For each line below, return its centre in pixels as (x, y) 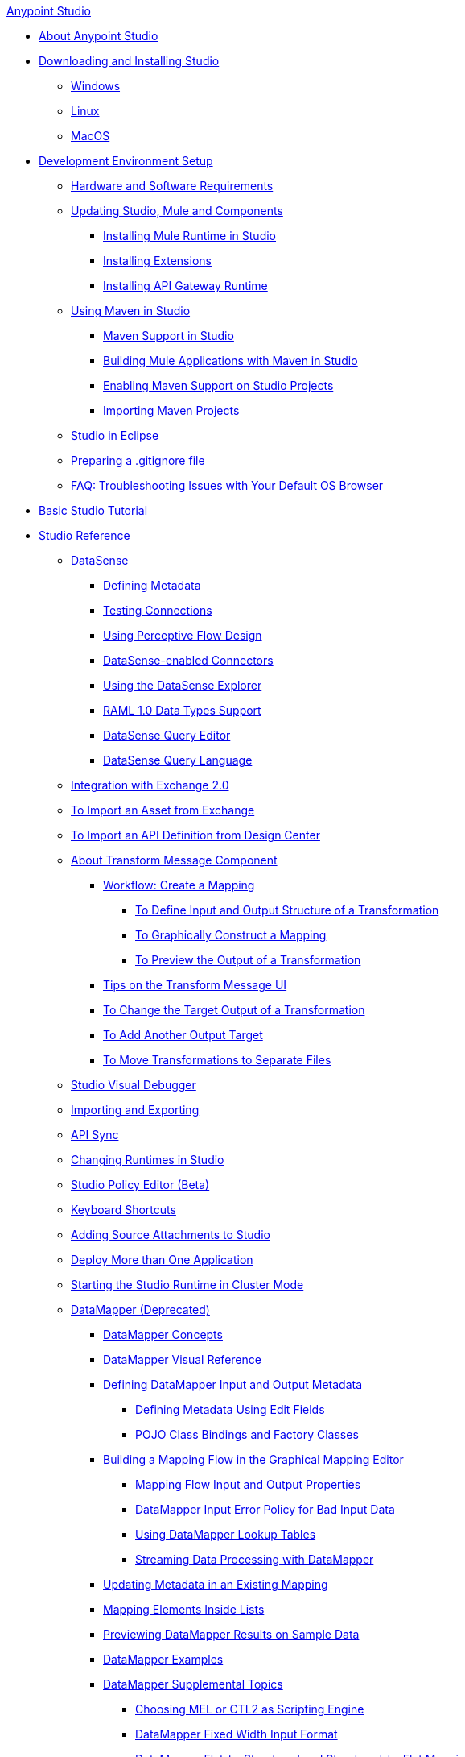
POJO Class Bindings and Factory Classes (247, 1434)
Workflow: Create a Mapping (179, 885)
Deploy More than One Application (162, 1260)
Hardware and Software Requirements (172, 186)
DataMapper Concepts (163, 1334)
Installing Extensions (157, 261)
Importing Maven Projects (171, 410)
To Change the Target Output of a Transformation (234, 1010)
